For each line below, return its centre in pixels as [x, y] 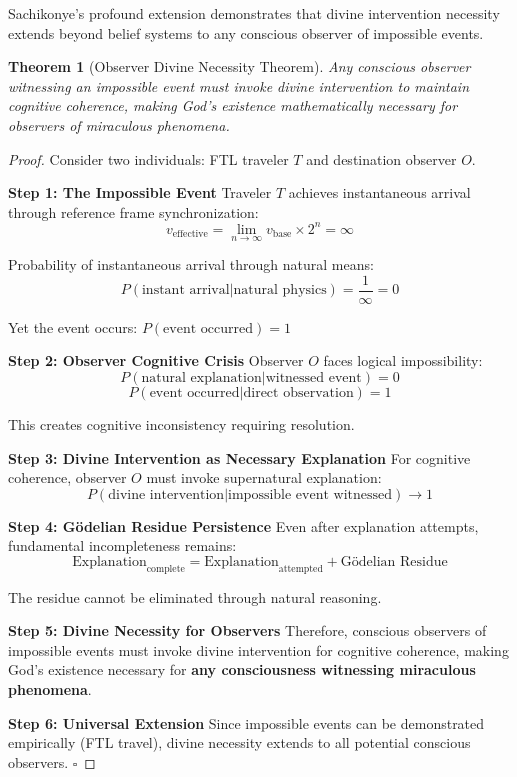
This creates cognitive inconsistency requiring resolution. [181, 423]
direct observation [298, 392]
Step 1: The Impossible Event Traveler [140, 192]
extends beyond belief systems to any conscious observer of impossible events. [246, 32]
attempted [300, 568]
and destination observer [381, 158]
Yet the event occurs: [73, 326]
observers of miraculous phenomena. [119, 124]
